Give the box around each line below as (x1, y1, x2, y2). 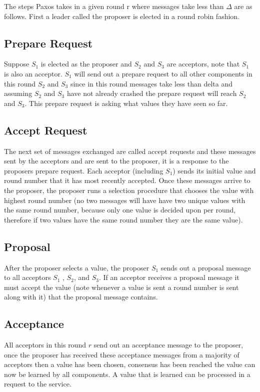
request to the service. (4, 378, 71, 389)
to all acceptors (4, 272, 51, 282)
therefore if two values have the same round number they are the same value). (4, 214, 243, 224)
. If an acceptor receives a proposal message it (98, 272, 239, 282)
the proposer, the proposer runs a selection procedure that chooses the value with (4, 184, 254, 195)
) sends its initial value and (172, 165, 256, 175)
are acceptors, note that (166, 58, 240, 69)
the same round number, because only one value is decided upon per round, (4, 204, 236, 215)
